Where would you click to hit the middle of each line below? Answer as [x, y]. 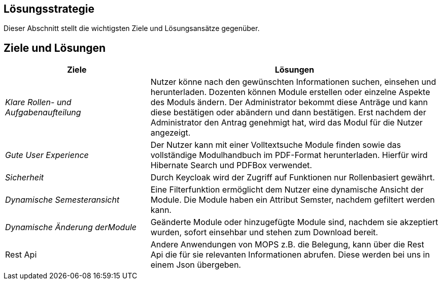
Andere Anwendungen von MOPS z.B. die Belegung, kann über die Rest [287, 245]
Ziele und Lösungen [55, 48]
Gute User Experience [47, 155]
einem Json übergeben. [196, 265]
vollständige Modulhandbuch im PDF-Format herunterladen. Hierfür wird [289, 155]
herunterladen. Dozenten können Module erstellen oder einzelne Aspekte [290, 92]
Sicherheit [25, 178]
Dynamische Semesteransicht [62, 200]
